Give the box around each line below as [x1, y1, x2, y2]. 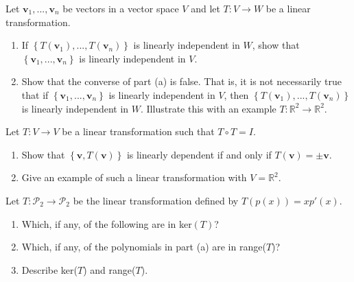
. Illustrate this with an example [141, 101, 276, 115]
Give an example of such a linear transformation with [21, 170, 247, 185]
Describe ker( [21, 262, 78, 277]
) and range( [83, 262, 136, 277]
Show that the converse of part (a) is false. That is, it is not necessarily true [21, 74, 342, 89]
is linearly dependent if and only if [126, 147, 272, 161]
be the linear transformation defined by [73, 193, 239, 207]
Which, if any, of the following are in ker [21, 216, 192, 231]
